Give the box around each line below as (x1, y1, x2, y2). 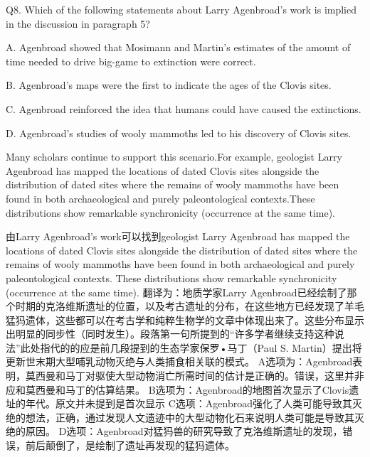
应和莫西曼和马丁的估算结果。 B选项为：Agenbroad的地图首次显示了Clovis (6, 382, 349, 397)
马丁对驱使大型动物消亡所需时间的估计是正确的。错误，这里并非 (65, 368, 364, 383)
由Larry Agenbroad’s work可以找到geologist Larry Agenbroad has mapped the (6, 229, 350, 244)
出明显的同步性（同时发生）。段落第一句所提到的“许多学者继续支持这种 (6, 326, 334, 341)
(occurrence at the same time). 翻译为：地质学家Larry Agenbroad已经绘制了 (6, 284, 347, 299)
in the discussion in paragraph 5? (6, 16, 150, 31)
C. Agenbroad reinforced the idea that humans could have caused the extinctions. (6, 101, 361, 116)
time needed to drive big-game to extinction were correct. (6, 53, 256, 68)
